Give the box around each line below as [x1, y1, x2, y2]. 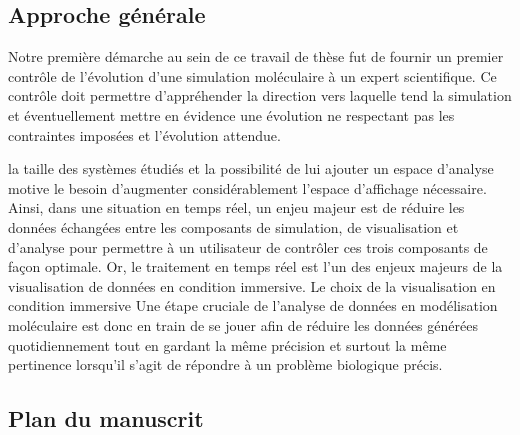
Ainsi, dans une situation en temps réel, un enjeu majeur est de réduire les [8, 197, 465, 218]
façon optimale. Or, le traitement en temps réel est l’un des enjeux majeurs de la [8, 256, 503, 277]
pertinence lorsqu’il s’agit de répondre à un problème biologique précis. [8, 354, 443, 375]
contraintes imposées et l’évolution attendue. [8, 124, 281, 145]
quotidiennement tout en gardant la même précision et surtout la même [8, 334, 447, 355]
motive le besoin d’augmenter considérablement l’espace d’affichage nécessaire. [8, 177, 487, 198]
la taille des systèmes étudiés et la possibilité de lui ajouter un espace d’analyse [8, 158, 494, 179]
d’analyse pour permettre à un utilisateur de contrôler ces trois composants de [8, 236, 488, 257]
